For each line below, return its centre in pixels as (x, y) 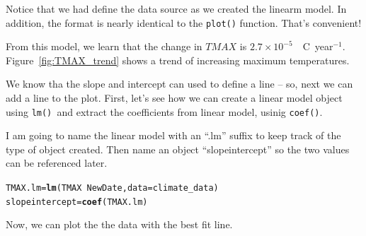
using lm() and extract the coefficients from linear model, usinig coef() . (164, 111)
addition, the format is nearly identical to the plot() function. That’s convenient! (184, 22)
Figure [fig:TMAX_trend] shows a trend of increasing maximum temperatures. (178, 60)
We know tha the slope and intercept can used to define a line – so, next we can (179, 84)
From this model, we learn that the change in (104, 46)
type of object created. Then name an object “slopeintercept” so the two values (178, 149)
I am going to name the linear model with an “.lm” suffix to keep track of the (173, 135)
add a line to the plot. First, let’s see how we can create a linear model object (174, 98)
